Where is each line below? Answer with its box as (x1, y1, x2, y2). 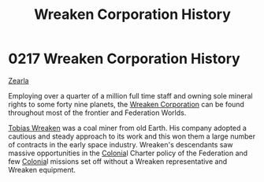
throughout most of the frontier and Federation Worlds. (8, 108, 187, 117)
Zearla (8, 76, 29, 85)
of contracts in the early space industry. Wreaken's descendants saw (8, 139, 233, 149)
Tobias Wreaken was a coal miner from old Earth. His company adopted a (8, 123, 247, 132)
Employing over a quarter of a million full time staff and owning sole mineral (8, 91, 254, 100)
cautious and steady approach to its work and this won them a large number (8, 132, 256, 141)
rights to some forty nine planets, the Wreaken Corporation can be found (8, 99, 244, 109)
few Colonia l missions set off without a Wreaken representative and (8, 156, 228, 166)
